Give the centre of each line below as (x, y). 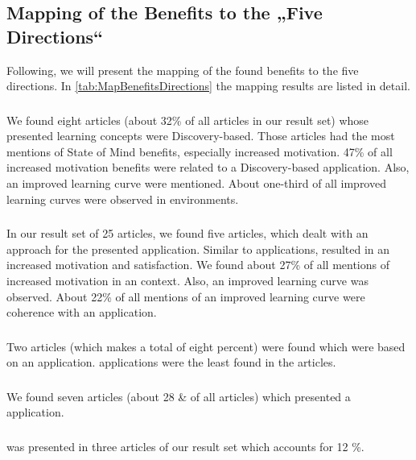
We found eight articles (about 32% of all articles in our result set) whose (188, 120)
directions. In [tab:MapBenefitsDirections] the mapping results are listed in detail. (208, 86)
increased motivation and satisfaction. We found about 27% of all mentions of (198, 265)
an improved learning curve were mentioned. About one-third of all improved (196, 183)
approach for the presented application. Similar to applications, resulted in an (198, 249)
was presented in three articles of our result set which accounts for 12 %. (185, 446)
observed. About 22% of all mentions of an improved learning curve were (186, 296)
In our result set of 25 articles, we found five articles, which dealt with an (187, 233)
